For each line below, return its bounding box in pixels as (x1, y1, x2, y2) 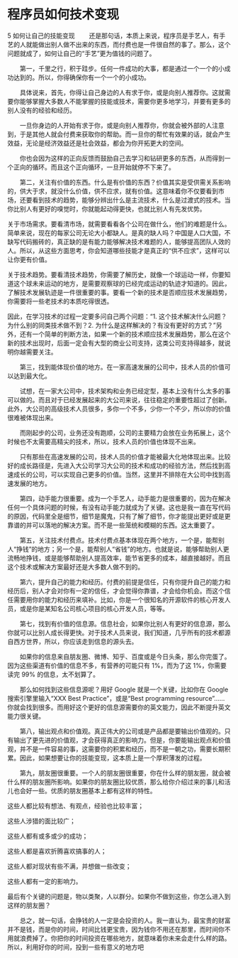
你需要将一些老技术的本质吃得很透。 (7, 296, 113, 306)
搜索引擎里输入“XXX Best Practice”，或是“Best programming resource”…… (7, 694, 225, 702)
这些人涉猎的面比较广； (7, 817, 76, 825)
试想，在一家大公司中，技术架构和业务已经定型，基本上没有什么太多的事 (19, 387, 231, 395)
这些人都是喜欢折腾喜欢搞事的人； (7, 846, 107, 855)
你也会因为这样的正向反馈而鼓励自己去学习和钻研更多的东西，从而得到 (19, 154, 225, 162)
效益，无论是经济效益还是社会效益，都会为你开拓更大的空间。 (7, 139, 188, 147)
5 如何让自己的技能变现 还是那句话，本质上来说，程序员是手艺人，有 (7, 31, 220, 40)
